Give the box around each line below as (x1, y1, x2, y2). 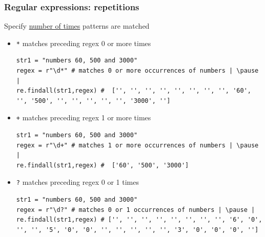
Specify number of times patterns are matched (4, 20, 150, 31)
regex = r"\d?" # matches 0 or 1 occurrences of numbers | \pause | (16, 206, 255, 213)
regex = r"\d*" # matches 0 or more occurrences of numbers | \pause (16, 67, 259, 75)
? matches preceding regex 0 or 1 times (16, 177, 139, 187)
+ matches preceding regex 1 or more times (16, 112, 151, 123)
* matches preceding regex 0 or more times (16, 37, 151, 48)
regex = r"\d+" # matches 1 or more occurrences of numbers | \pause (16, 141, 259, 149)
